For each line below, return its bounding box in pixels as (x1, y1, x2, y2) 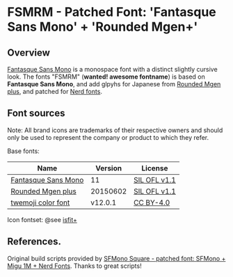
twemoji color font (10, 198, 70, 207)
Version (95, 163, 122, 173)
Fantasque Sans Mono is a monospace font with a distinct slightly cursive (7, 65, 218, 73)
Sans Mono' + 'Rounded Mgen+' (7, 19, 198, 35)
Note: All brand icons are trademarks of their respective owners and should (7, 126, 223, 134)
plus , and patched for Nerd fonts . (7, 88, 103, 95)
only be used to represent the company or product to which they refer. (7, 133, 209, 141)
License (141, 163, 168, 173)
